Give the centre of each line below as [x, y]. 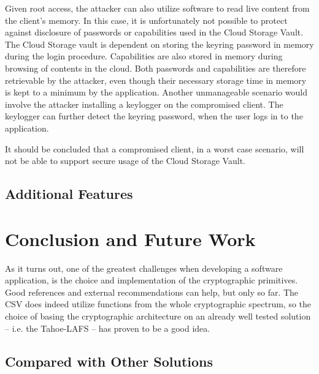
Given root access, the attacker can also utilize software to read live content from [157, 8]
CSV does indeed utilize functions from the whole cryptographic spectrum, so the [158, 304]
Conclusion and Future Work [130, 238]
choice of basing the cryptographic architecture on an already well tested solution [158, 316]
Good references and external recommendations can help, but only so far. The [152, 292]
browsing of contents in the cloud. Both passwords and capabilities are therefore [156, 68]
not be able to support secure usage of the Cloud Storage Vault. [125, 161]
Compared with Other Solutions [109, 361]
